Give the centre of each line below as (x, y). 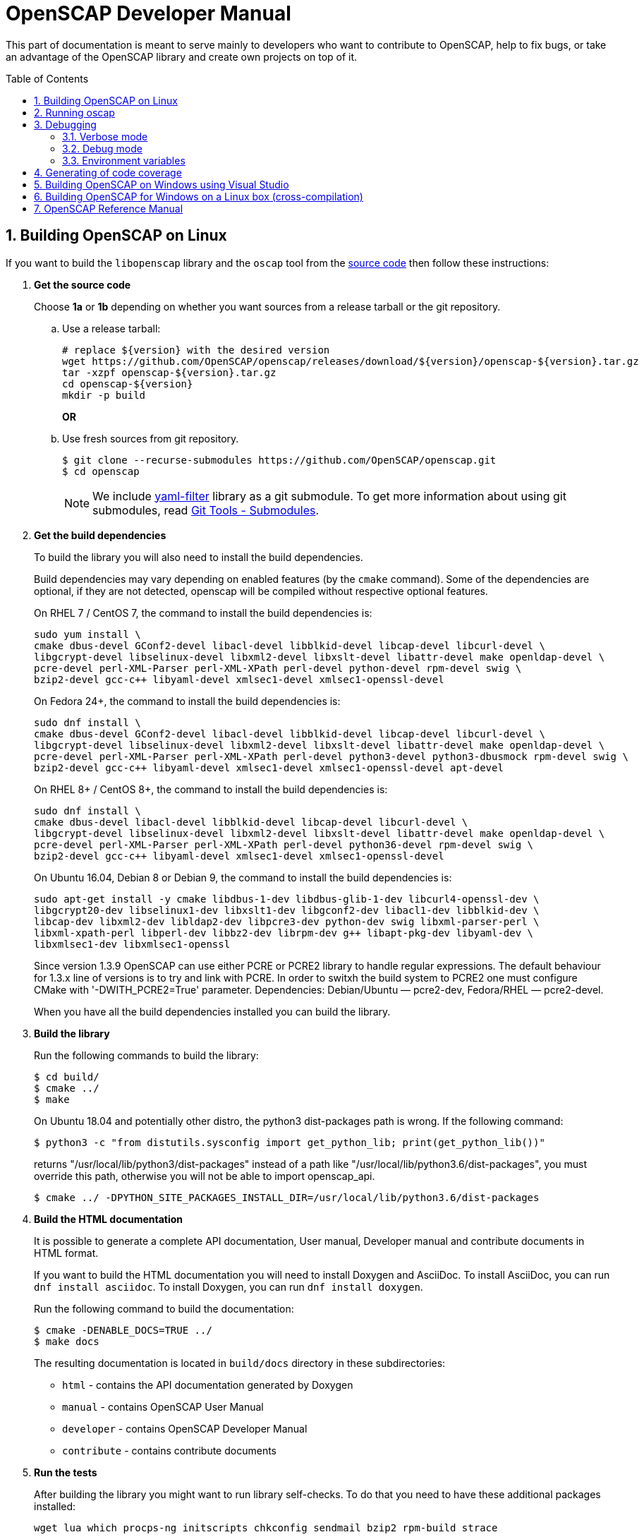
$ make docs (67, 1341)
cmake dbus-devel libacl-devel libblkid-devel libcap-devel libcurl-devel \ (251, 822)
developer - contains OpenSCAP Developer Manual (185, 1428)
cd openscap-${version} (128, 384)
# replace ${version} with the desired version (196, 350)
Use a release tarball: (111, 328)
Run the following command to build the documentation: (164, 1308)
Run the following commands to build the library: (146, 1055)
